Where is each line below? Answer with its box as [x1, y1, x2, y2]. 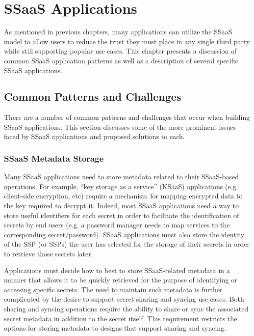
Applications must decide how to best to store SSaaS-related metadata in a [4, 265, 230, 275]
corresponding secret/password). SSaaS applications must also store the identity [4, 229, 245, 239]
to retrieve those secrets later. [4, 249, 93, 259]
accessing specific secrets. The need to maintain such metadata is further [4, 284, 223, 294]
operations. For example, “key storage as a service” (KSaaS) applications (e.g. [4, 181, 238, 191]
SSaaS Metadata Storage [4, 152, 104, 164]
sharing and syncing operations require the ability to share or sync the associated [4, 304, 249, 314]
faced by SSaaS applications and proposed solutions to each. [4, 131, 185, 141]
